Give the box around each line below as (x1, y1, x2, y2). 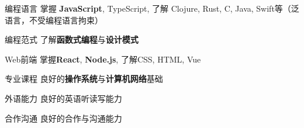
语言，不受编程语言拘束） (5, 13, 103, 26)
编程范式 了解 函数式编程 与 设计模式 (5, 33, 139, 46)
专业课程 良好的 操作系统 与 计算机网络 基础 (5, 72, 163, 85)
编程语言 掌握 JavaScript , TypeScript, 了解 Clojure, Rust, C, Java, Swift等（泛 (5, 2, 299, 14)
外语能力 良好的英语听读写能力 (5, 92, 122, 104)
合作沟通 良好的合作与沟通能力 (5, 112, 122, 124)
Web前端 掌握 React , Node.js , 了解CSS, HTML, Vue (5, 53, 201, 65)
